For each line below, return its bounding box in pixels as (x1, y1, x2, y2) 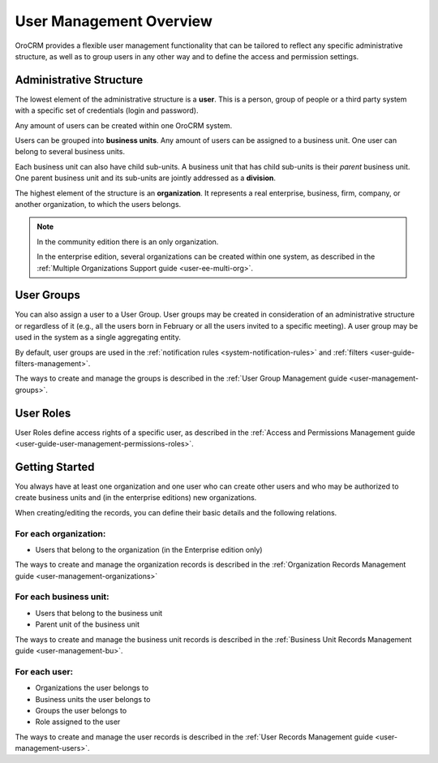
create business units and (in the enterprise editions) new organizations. (15, 493, 257, 502)
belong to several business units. (15, 147, 126, 157)
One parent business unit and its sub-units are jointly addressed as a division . (15, 173, 276, 183)
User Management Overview (15, 12, 213, 30)
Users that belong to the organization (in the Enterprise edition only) (35, 545, 263, 554)
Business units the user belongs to (35, 694, 151, 704)
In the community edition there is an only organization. (36, 236, 219, 247)
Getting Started (15, 459, 95, 474)
